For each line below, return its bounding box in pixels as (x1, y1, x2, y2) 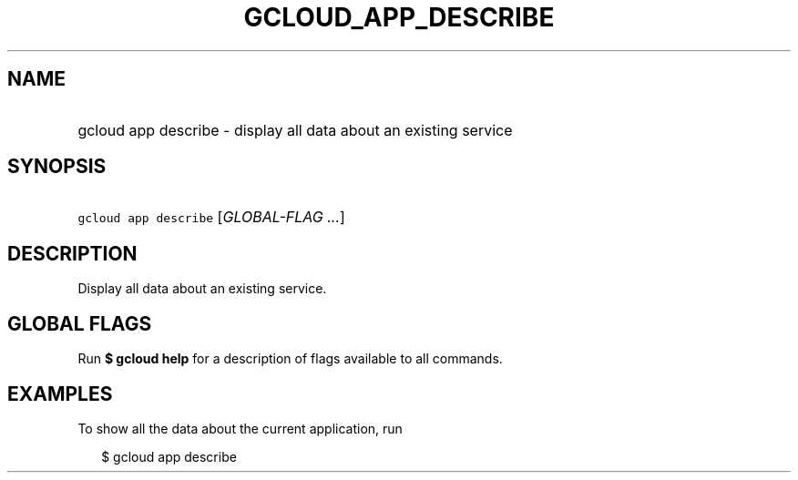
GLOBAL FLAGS (7, 311, 152, 335)
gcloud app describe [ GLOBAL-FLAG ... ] (77, 208, 345, 227)
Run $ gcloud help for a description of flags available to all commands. (77, 351, 503, 367)
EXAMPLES (7, 382, 113, 405)
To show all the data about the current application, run (77, 420, 403, 436)
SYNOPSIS (7, 155, 107, 179)
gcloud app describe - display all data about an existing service (77, 120, 513, 139)
